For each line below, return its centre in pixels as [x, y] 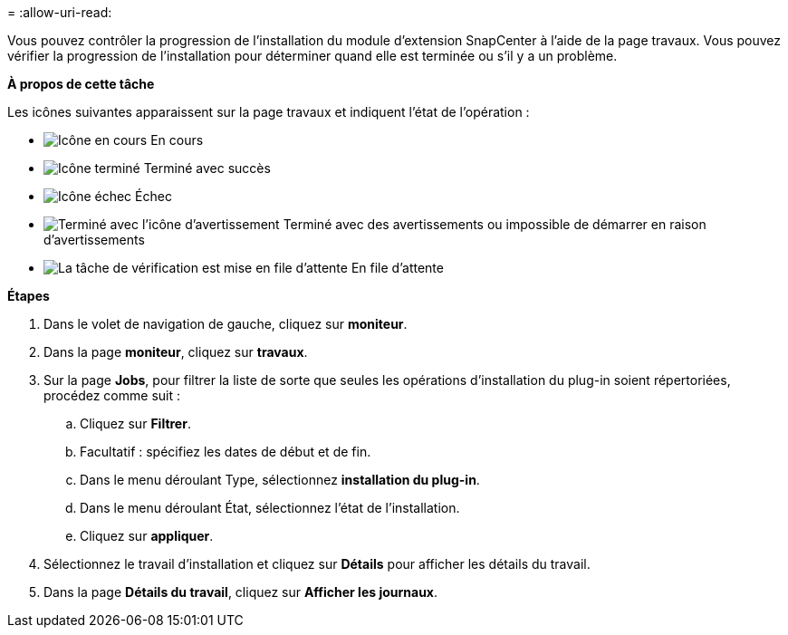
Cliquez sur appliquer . [147, 536]
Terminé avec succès [207, 168]
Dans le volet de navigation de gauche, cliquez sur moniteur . [226, 324]
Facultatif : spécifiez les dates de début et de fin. [226, 452]
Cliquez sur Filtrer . [135, 423]
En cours [177, 140]
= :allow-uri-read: [60, 12]
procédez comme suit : [112, 395]
